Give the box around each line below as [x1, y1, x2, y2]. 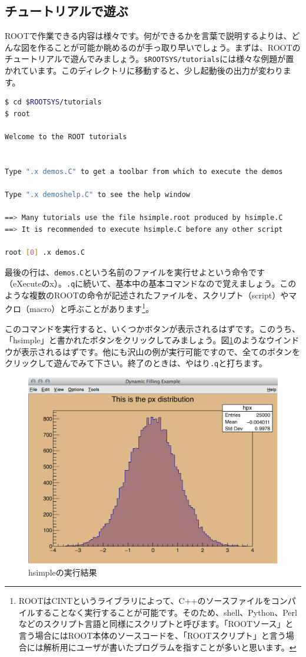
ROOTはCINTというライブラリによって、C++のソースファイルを [18, 594, 271, 607]
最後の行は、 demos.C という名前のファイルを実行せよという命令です [5, 265, 265, 278]
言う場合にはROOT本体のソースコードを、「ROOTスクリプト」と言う [18, 629, 286, 642]
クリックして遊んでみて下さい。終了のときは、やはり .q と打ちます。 [5, 357, 267, 369]
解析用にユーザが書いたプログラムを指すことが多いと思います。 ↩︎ [43, 640, 297, 653]
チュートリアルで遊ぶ [5, 2, 128, 20]
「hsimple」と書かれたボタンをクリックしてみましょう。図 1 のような [5, 334, 267, 346]
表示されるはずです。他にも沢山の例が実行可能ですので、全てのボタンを [21, 345, 301, 357]
